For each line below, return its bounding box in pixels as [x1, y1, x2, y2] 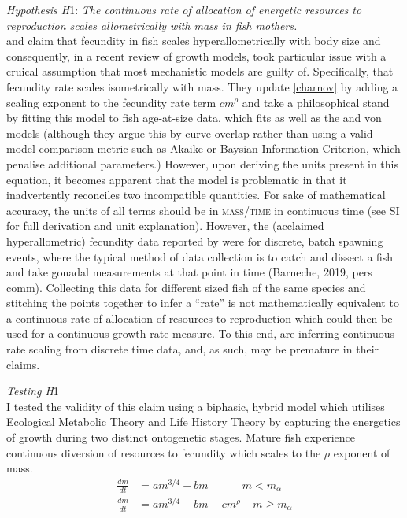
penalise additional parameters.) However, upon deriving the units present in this [6, 155, 399, 172]
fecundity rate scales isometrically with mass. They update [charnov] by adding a [6, 78, 398, 94]
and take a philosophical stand [242, 94, 390, 110]
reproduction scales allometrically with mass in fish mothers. [6, 17, 298, 33]
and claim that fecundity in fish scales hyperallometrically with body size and [6, 32, 381, 49]
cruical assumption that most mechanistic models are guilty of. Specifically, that [6, 63, 394, 80]
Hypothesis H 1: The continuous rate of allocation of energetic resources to [6, 2, 362, 17]
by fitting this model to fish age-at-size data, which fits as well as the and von [6, 109, 382, 126]
